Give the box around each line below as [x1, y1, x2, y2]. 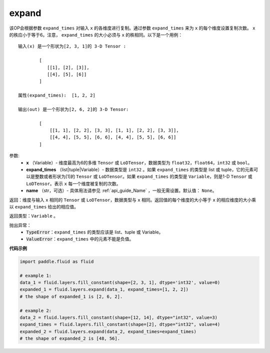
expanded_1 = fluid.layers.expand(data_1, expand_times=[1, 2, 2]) [19, 286, 189, 292]
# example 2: [19, 307, 52, 313]
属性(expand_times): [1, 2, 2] [18, 92, 96, 98]
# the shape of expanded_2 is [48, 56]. [19, 335, 120, 341]
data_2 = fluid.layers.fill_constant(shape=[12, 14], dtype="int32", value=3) [19, 314, 217, 320]
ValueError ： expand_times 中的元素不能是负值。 [26, 236, 134, 242]
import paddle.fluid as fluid [19, 258, 94, 264]
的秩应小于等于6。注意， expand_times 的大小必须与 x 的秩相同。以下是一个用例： [9, 31, 183, 37]
